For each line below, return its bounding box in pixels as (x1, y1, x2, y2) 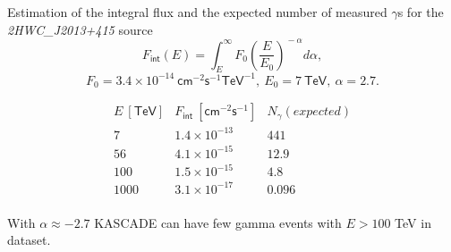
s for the (397, 3, 444, 21)
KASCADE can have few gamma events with (94, 213, 342, 231)
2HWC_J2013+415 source (7, 20, 153, 38)
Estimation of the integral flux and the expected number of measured (7, 3, 387, 21)
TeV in (395, 213, 431, 231)
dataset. (7, 231, 51, 249)
